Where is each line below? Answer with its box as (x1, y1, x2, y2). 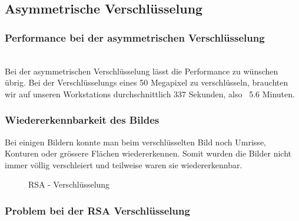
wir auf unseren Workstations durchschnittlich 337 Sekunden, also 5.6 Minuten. (5, 87, 295, 100)
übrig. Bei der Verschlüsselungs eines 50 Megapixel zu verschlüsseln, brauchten (5, 76, 288, 89)
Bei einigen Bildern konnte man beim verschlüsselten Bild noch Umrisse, (5, 135, 266, 148)
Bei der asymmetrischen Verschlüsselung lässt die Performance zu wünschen (5, 64, 278, 77)
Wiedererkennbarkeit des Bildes (5, 113, 160, 127)
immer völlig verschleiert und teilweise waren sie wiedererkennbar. (5, 158, 242, 171)
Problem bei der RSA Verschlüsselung (5, 203, 190, 217)
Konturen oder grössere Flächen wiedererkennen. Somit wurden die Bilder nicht (5, 147, 291, 159)
